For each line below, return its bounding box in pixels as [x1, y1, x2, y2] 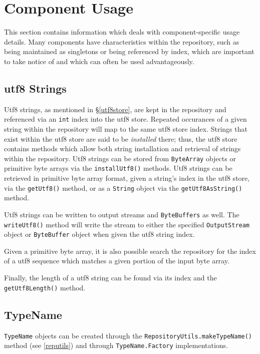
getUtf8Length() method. [4, 282, 86, 292]
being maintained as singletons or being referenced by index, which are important [4, 46, 254, 57]
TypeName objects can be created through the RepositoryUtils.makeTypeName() [4, 330, 252, 340]
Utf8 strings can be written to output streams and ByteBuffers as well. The [4, 209, 239, 219]
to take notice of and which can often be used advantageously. [4, 56, 194, 66]
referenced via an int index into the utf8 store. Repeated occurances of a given [4, 114, 247, 124]
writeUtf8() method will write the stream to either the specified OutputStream [4, 219, 250, 229]
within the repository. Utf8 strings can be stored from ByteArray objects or [4, 153, 236, 163]
